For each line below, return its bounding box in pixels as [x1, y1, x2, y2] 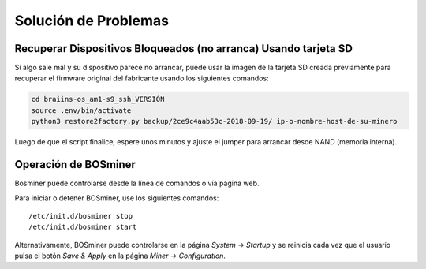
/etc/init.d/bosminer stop [28, 211, 133, 220]
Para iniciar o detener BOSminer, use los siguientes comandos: [14, 193, 219, 203]
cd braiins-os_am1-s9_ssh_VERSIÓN [31, 95, 165, 104]
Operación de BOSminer [14, 158, 136, 171]
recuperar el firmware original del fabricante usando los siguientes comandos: [14, 73, 269, 83]
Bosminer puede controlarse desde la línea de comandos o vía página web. [14, 178, 260, 189]
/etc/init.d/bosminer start [28, 222, 137, 232]
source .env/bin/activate [31, 106, 132, 114]
